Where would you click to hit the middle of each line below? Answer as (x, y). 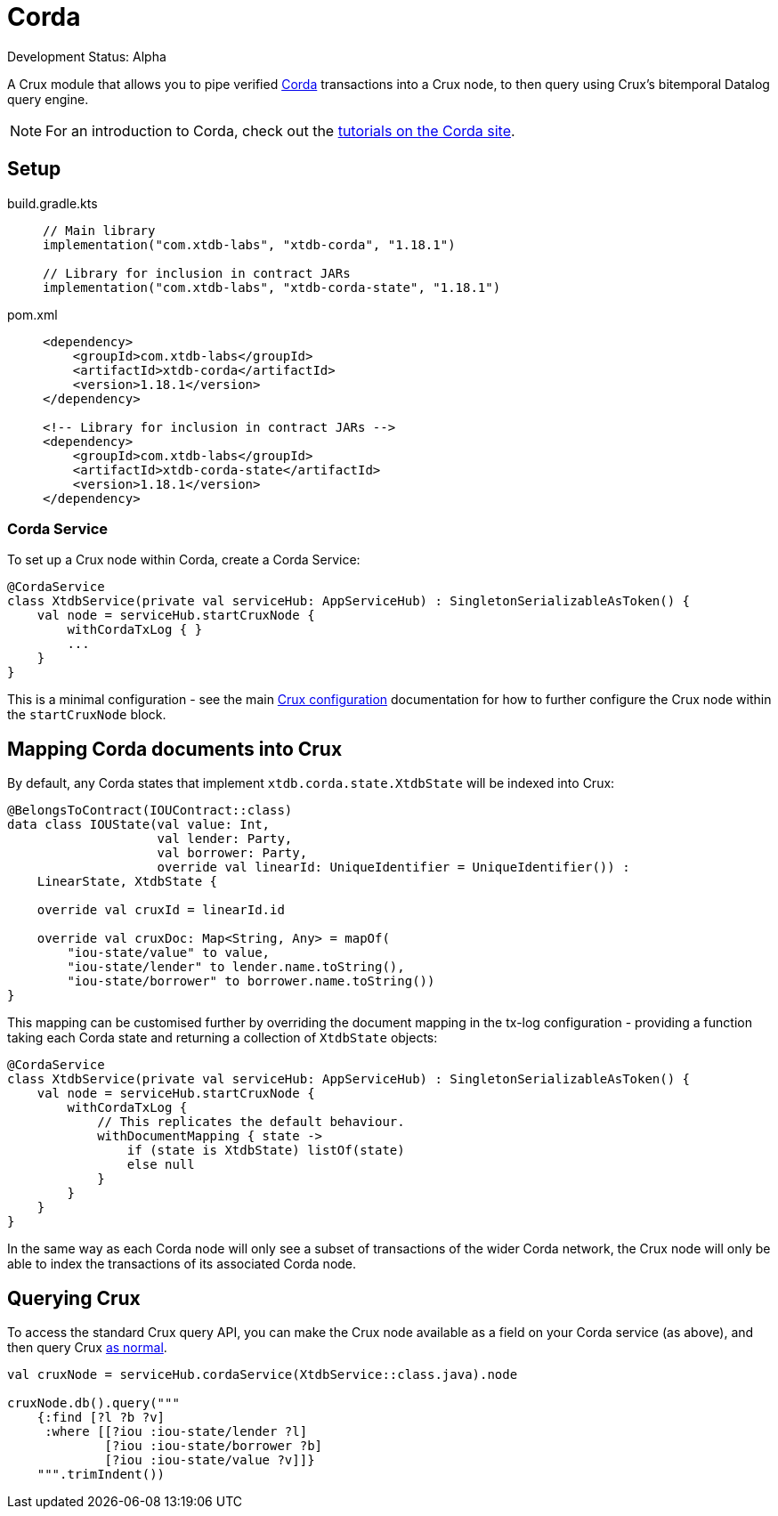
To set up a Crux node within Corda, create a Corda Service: (184, 560)
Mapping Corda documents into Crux (175, 749)
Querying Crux (74, 1298)
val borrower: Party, (232, 853)
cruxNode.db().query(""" (93, 1403)
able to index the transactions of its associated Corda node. (182, 1264)
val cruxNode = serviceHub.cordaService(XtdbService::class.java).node (263, 1375)
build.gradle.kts (53, 203)
